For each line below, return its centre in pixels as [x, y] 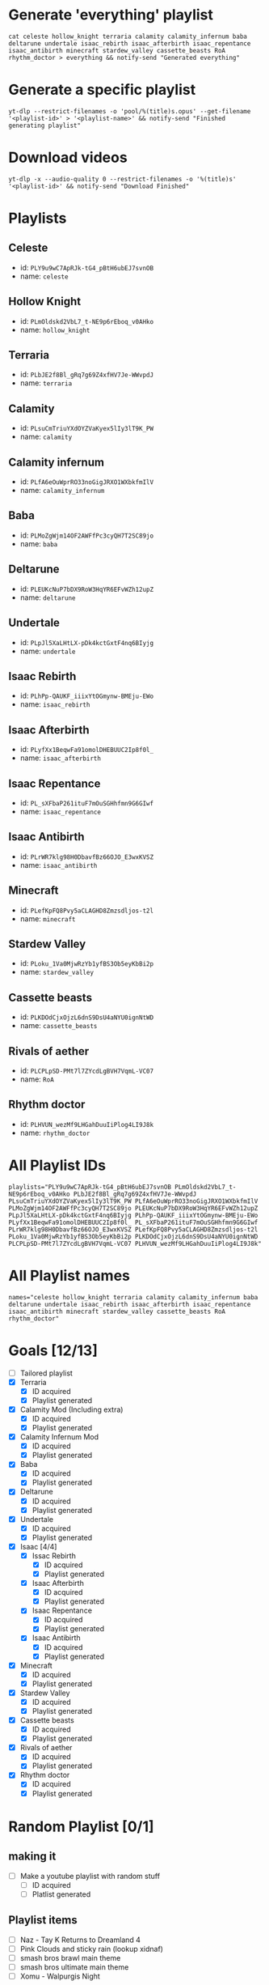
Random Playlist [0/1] [82, 1826]
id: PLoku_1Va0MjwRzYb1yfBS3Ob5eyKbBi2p [87, 963]
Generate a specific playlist [102, 90]
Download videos [68, 157]
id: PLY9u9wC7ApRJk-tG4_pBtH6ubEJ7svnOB [87, 267]
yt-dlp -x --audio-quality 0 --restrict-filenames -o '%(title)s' [122, 179]
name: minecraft [48, 918]
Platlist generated [61, 1894]
